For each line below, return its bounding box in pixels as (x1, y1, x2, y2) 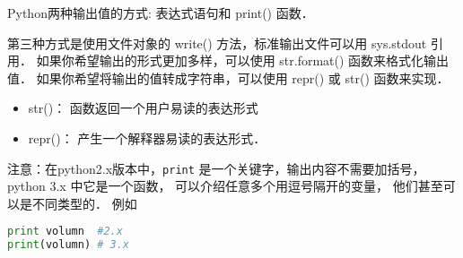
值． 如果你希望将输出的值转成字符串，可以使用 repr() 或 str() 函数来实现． (7, 68, 450, 87)
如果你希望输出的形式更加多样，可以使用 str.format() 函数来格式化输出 (36, 51, 450, 70)
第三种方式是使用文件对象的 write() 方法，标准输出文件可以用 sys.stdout (7, 33, 427, 52)
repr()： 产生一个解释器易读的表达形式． (28, 128, 266, 147)
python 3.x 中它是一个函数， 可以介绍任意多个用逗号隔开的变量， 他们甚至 (7, 176, 443, 195)
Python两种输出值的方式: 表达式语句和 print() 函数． (7, 4, 314, 21)
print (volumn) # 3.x (7, 238, 130, 252)
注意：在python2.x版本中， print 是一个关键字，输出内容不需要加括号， (7, 159, 425, 177)
